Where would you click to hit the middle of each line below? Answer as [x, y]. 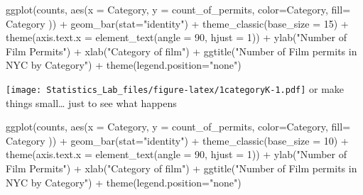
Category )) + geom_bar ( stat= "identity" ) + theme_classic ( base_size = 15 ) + [177, 23]
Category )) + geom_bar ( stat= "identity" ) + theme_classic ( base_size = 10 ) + [177, 140]
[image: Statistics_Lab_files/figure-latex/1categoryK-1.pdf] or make [175, 88]
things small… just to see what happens [91, 102]
